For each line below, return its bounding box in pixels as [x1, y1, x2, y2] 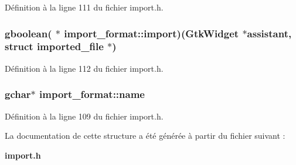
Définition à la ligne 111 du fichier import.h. [5, 1, 164, 13]
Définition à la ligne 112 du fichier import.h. [5, 62, 164, 74]
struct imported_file [5, 39, 104, 54]
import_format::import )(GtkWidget [64, 26, 239, 40]
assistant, [247, 26, 292, 40]
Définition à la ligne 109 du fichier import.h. [5, 110, 164, 122]
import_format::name [39, 87, 145, 101]
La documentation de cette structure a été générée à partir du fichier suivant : [5, 129, 285, 142]
